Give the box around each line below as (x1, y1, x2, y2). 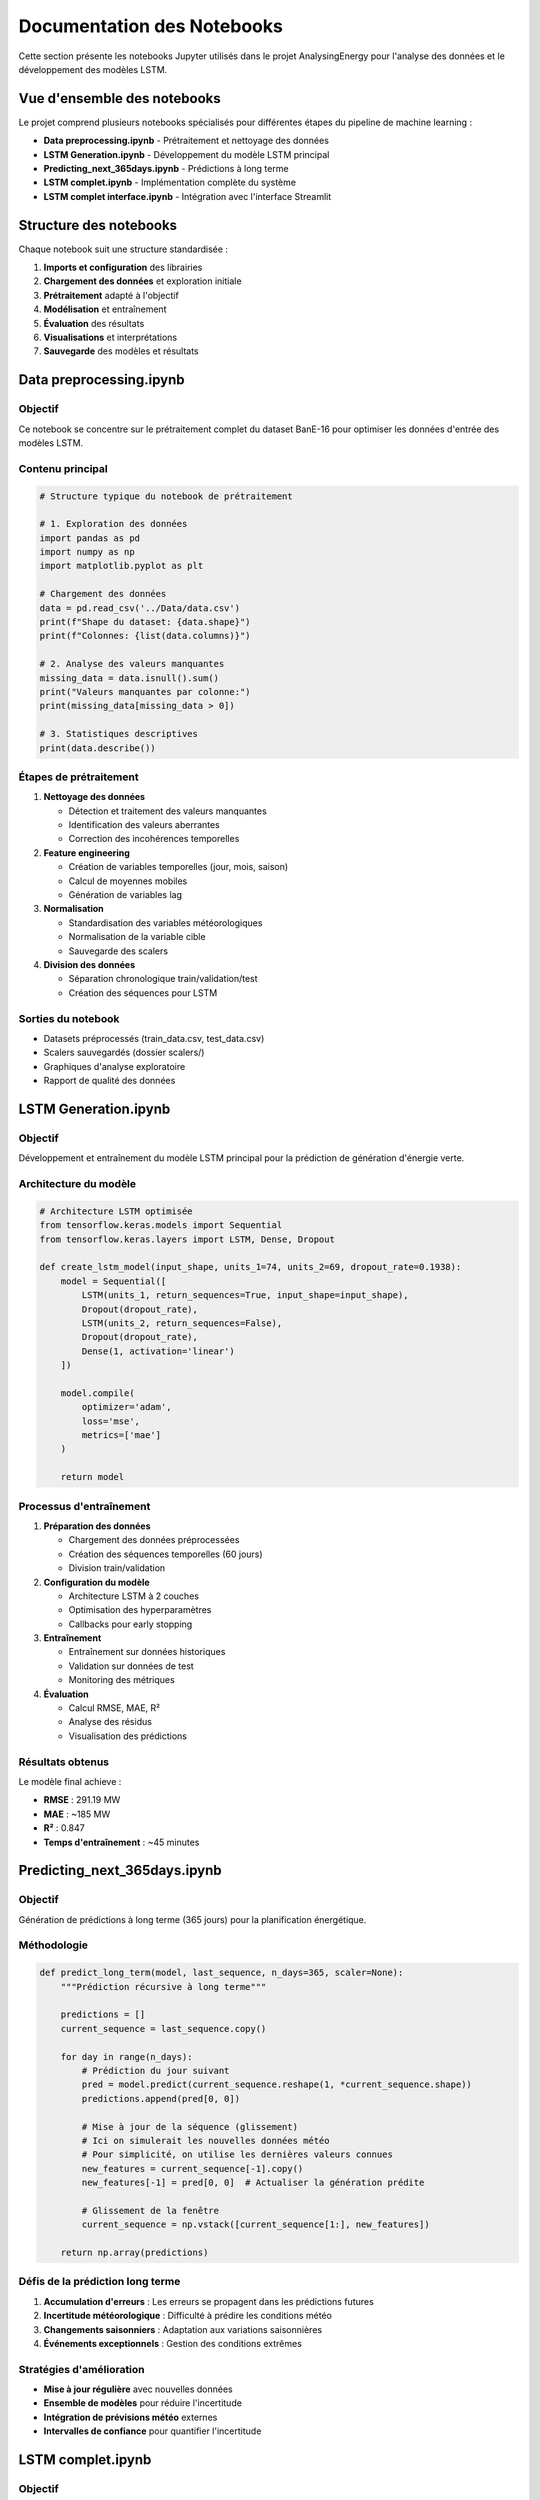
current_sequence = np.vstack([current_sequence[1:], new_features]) (81, 2219, 430, 2230)
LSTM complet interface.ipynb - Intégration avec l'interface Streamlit (43, 190, 332, 202)
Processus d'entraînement (18, 1499, 151, 1513)
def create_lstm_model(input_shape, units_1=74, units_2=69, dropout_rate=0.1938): (39, 1261, 462, 1273)
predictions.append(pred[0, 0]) (81, 2093, 240, 2104)
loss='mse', (81, 1415, 140, 1427)
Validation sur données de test (68, 1660, 194, 1672)
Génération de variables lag (68, 889, 183, 901)
